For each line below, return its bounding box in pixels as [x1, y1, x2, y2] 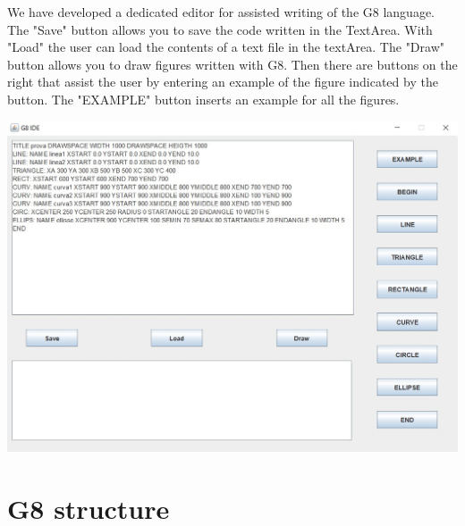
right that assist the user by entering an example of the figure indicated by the [7, 72, 438, 91]
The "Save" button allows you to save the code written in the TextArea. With [7, 20, 433, 38]
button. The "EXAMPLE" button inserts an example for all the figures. [7, 89, 400, 108]
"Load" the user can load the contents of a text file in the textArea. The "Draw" [7, 38, 445, 56]
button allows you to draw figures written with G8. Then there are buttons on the [7, 54, 458, 73]
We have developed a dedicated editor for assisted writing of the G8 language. [7, 3, 435, 21]
